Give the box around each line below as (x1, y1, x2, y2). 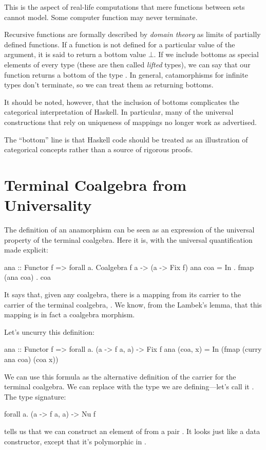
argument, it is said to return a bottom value (4, 49, 146, 60)
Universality (4, 194, 92, 215)
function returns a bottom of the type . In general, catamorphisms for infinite (4, 69, 248, 80)
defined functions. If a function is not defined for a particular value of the (4, 39, 235, 49)
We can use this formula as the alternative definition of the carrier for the (4, 371, 236, 382)
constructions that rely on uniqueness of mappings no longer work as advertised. (4, 116, 257, 127)
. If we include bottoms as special (154, 49, 259, 60)
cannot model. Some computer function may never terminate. (4, 11, 198, 22)
